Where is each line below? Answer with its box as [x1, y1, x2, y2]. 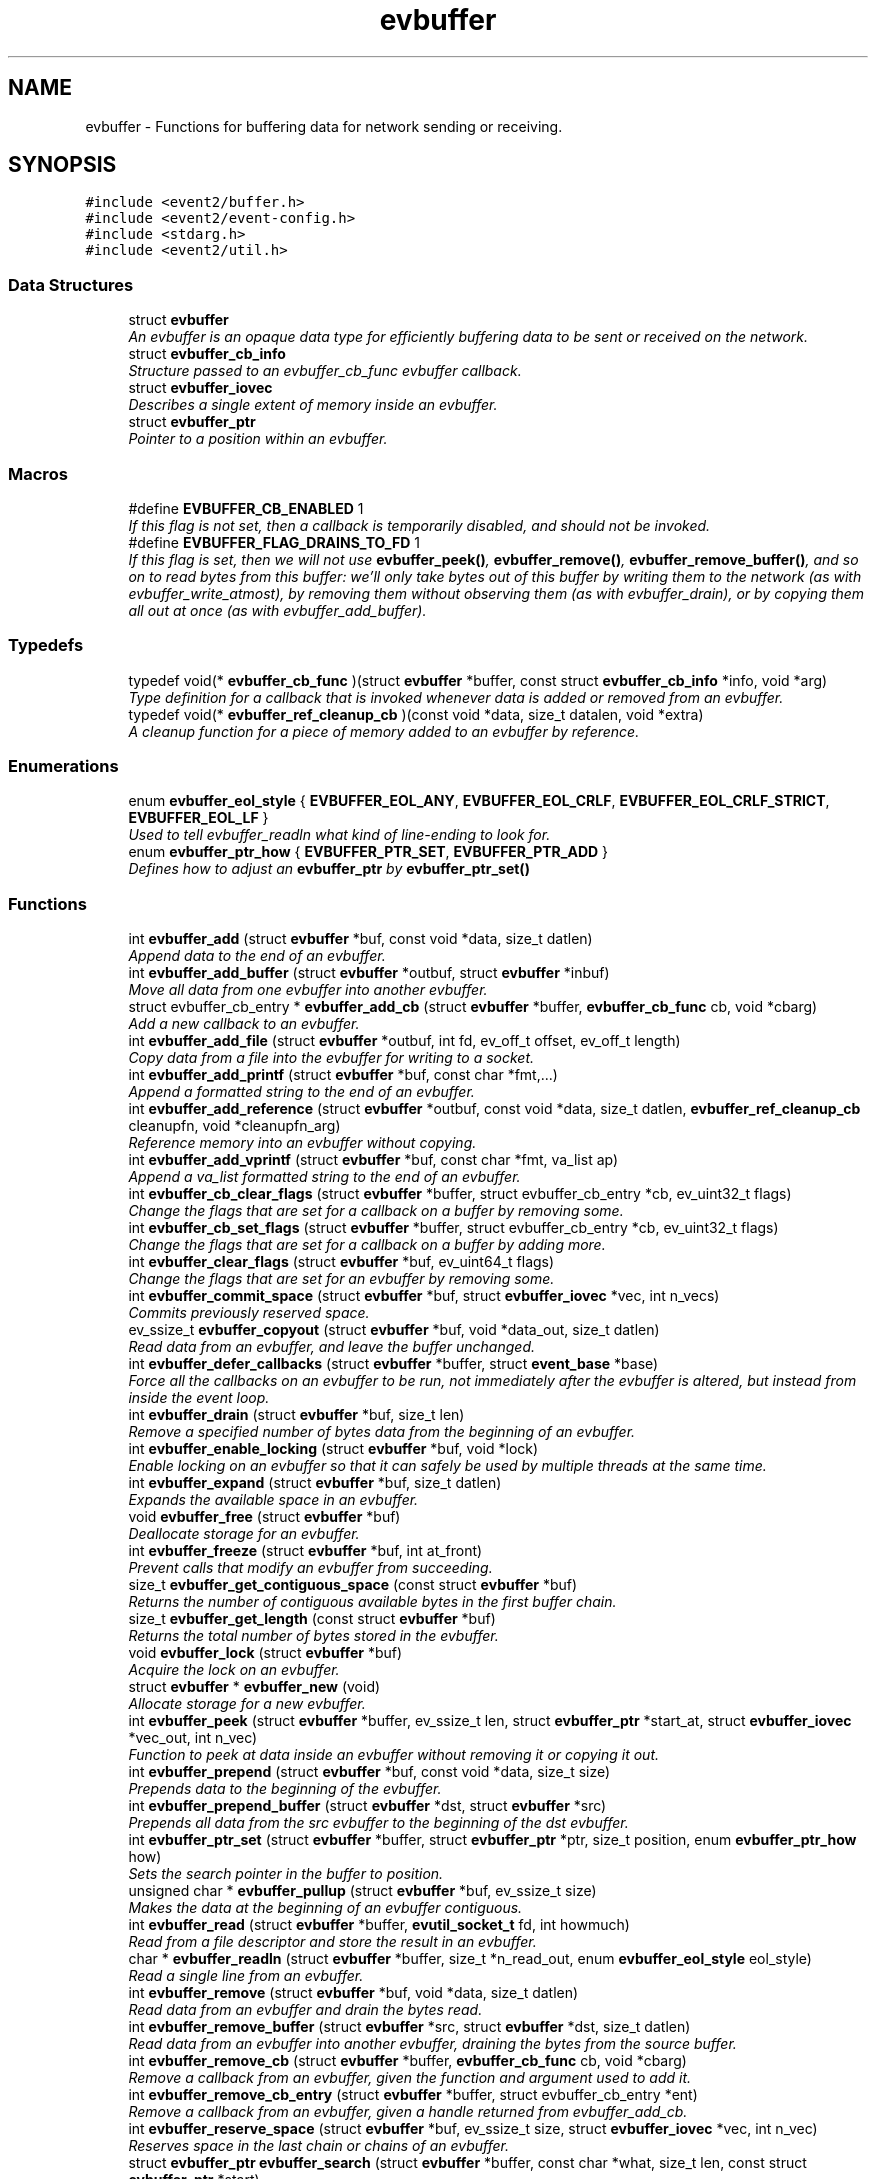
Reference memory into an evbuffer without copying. [128, 1134, 477, 1152]
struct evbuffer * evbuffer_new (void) [128, 1678, 381, 1696]
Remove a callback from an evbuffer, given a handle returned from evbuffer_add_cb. [128, 2103, 688, 2121]
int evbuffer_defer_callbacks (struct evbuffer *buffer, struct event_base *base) [128, 1355, 659, 1373]
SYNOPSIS [8, 152, 117, 178]
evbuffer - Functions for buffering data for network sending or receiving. [85, 117, 563, 135]
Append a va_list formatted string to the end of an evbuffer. [128, 1168, 521, 1186]
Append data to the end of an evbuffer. [128, 947, 386, 965]
